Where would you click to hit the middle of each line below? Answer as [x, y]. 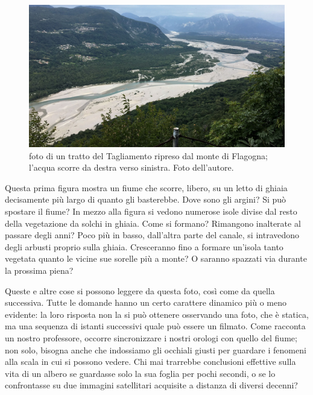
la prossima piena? [39, 270]
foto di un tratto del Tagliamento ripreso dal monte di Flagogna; [148, 155]
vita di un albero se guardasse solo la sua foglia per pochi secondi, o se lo [140, 373]
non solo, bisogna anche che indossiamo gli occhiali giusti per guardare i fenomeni [156, 349]
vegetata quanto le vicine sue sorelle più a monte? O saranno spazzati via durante [156, 258]
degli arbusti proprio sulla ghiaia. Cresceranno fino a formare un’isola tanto [144, 246]
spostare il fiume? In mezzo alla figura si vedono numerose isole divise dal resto [151, 211]
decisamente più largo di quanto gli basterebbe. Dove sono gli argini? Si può [146, 199]
